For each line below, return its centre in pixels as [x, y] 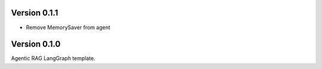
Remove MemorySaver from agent [68, 27]
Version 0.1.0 [36, 44]
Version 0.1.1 [35, 13]
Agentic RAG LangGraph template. [53, 58]
